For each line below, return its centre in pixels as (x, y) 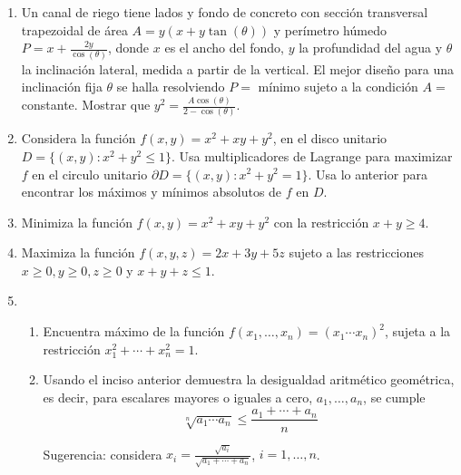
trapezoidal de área (74, 29)
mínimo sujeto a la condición (338, 87)
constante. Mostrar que (86, 104)
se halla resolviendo (171, 87)
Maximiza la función (78, 252)
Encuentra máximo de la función (134, 331)
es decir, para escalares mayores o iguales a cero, (178, 397)
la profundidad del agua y (371, 48)
